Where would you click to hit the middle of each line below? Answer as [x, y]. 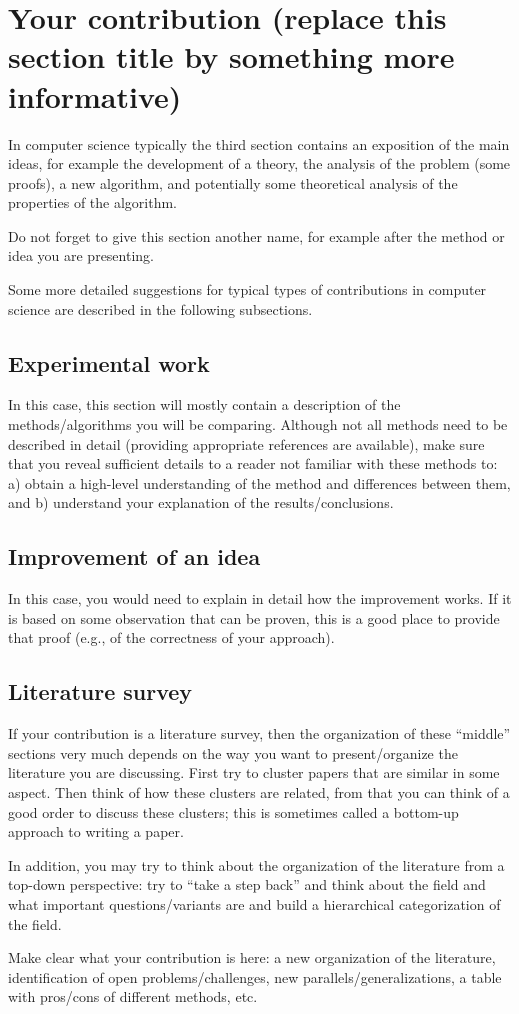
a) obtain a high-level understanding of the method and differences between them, [259, 482]
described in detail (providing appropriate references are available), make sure [246, 443]
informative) [95, 95]
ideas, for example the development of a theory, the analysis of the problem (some [259, 163]
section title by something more [231, 56]
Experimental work [109, 362]
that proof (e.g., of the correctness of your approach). [171, 637]
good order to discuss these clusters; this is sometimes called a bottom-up [233, 811]
